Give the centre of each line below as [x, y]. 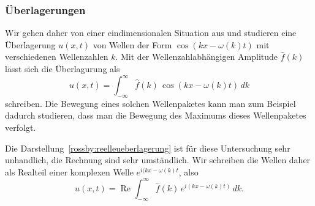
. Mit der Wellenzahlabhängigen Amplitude [196, 57]
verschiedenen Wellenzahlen [57, 57]
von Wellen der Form [132, 44]
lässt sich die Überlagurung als [63, 68]
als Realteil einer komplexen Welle [69, 171]
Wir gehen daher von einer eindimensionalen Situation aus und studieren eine [151, 33]
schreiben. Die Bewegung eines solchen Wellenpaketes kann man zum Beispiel [150, 103]
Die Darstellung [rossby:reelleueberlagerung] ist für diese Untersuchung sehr [148, 148]
